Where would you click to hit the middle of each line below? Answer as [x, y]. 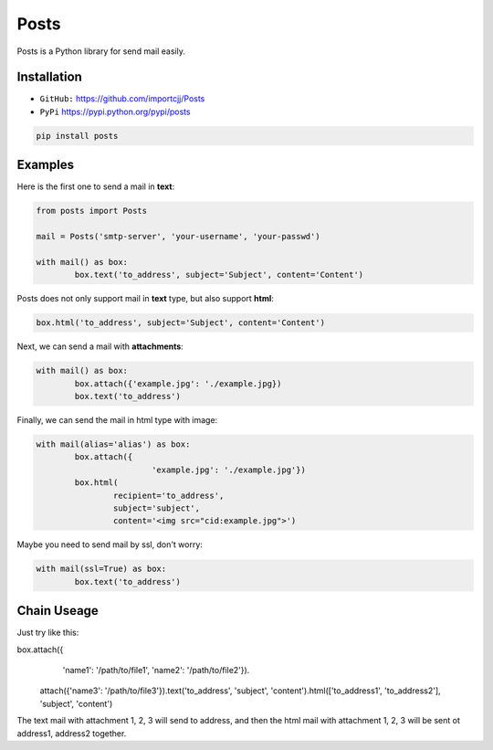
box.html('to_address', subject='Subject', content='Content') [181, 323]
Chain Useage [58, 611]
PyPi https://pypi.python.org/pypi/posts [115, 111]
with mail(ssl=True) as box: [101, 569]
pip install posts [77, 136]
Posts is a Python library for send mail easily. [101, 51]
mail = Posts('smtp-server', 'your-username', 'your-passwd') [178, 237]
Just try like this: [48, 633]
